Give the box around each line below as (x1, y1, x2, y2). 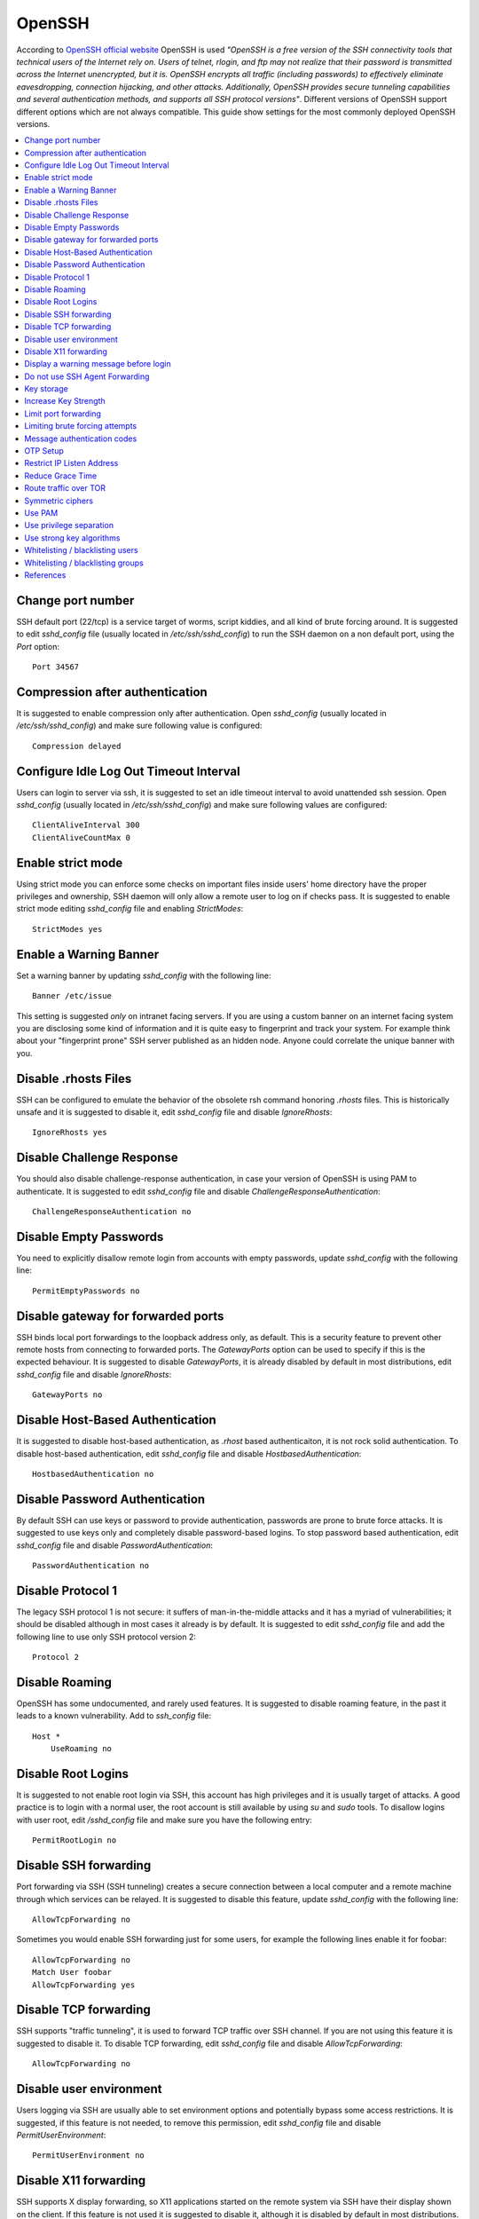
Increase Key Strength (24, 396, 106, 407)
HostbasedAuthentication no (32, 1469, 154, 1479)
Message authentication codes (24, 433, 137, 444)
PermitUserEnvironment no (32, 2151, 145, 2160)
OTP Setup (24, 446, 64, 456)
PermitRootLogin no (32, 1836, 117, 1845)
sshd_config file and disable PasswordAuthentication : (16, 1540, 213, 1551)
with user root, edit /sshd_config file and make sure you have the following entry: (16, 1814, 312, 1825)
